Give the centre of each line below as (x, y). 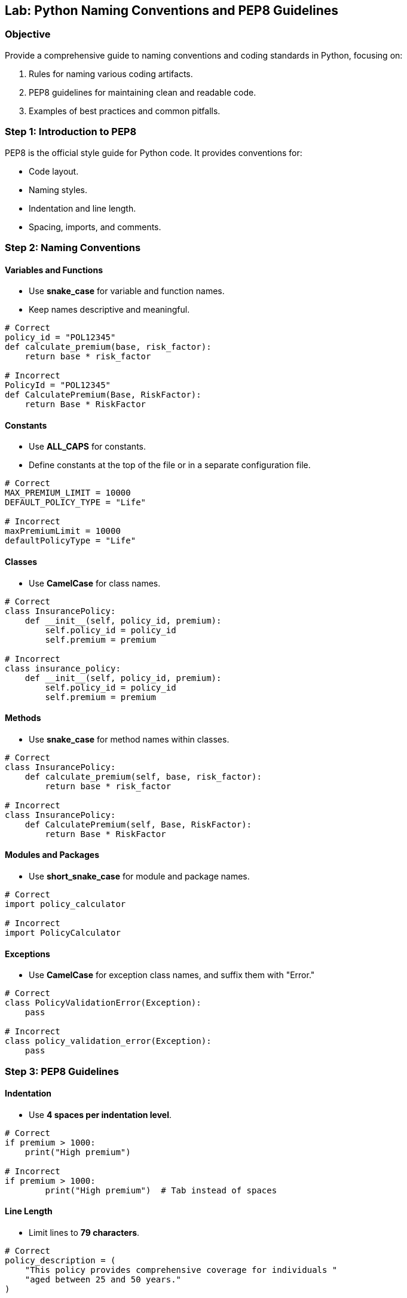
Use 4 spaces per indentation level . (100, 1114)
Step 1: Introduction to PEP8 (71, 132)
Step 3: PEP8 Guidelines (62, 1071)
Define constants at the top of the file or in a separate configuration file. (170, 465)
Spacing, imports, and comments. (95, 227)
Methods (23, 718)
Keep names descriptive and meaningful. (109, 310)
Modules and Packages (52, 855)
